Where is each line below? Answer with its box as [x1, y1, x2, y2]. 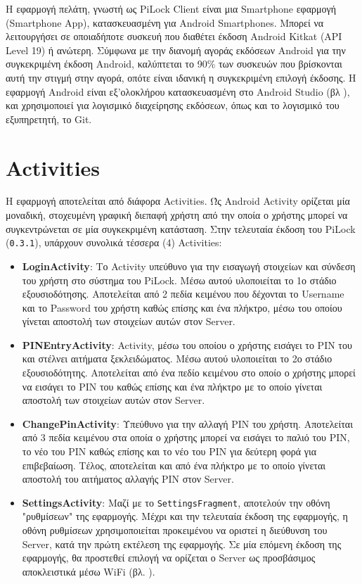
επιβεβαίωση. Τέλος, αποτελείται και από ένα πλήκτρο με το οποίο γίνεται [22, 457, 326, 472]
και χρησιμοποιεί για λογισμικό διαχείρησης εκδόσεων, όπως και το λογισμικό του [6, 98, 340, 113]
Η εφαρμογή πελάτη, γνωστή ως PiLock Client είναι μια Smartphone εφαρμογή [6, 1, 336, 15]
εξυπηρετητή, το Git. [6, 111, 92, 126]
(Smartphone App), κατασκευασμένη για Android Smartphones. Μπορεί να [6, 15, 324, 30]
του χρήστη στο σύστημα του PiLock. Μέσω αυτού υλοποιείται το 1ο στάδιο [22, 272, 337, 287]
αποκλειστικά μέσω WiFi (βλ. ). [22, 564, 155, 578]
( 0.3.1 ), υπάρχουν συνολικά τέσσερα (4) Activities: [6, 235, 222, 250]
